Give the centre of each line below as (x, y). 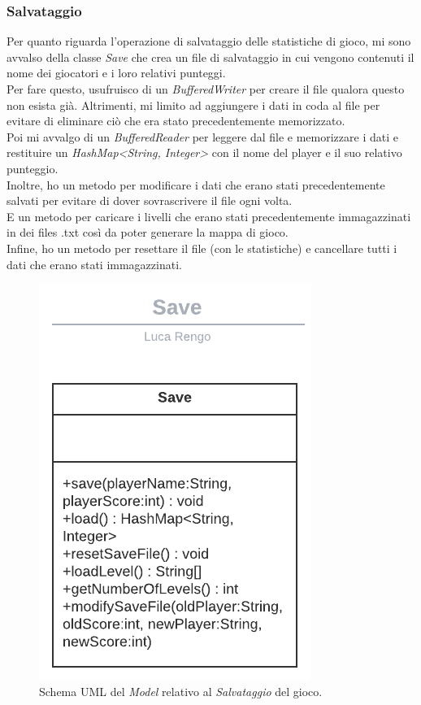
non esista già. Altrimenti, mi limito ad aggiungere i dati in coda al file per (193, 104)
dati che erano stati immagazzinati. (94, 264)
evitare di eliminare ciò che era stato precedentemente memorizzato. (176, 121)
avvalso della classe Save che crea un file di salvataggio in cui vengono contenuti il (210, 57)
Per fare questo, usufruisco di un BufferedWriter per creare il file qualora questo (206, 89)
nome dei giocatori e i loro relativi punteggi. (116, 73)
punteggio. (33, 168)
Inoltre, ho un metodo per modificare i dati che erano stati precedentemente (196, 184)
